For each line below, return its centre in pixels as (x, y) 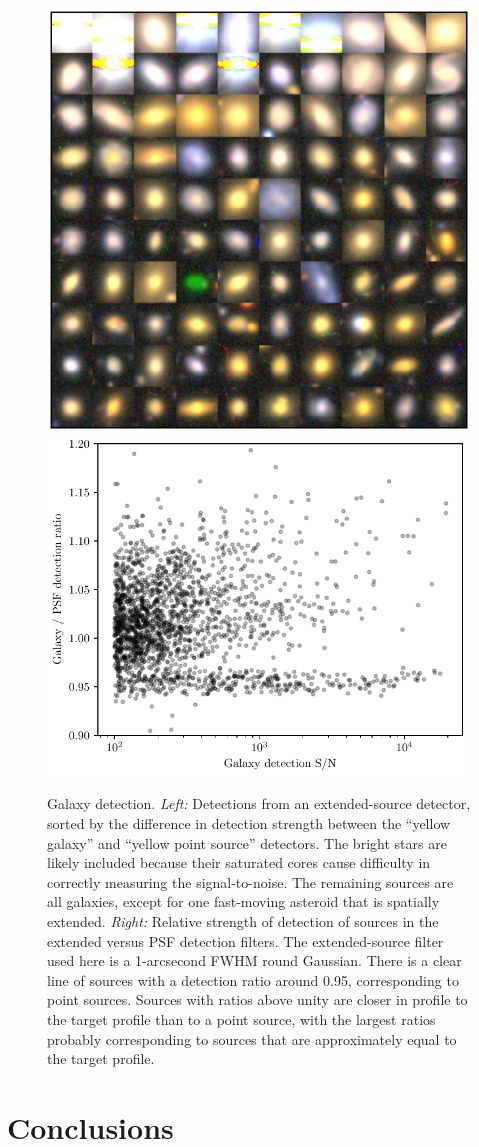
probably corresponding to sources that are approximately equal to (252, 1038)
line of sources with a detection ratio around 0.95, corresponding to (253, 979)
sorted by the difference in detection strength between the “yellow (249, 822)
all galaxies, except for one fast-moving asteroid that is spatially (243, 901)
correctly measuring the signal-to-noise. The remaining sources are (250, 881)
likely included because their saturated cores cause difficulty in (239, 862)
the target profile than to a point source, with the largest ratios (241, 1018)
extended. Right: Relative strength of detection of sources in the (243, 920)
